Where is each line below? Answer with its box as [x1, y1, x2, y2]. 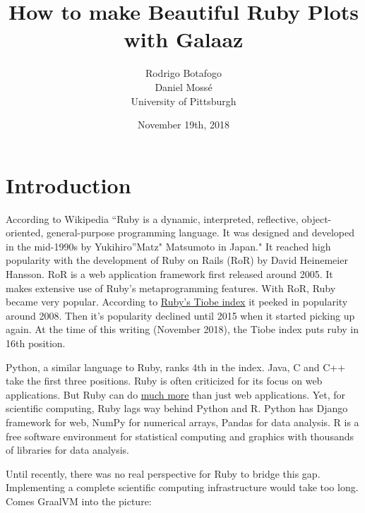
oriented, [6, 225, 44, 240]
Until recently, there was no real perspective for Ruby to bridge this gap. [6, 466, 321, 481]
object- [301, 211, 332, 226]
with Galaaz [124, 25, 244, 54]
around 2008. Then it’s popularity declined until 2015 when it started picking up [6, 308, 355, 322]
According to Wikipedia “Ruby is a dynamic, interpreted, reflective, [6, 211, 299, 226]
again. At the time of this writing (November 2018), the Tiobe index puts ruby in [6, 322, 359, 337]
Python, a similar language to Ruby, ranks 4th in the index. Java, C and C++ [6, 359, 346, 374]
